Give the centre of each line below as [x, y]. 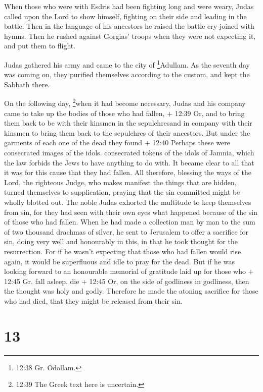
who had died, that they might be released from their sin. [93, 300]
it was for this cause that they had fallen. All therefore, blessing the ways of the [128, 172]
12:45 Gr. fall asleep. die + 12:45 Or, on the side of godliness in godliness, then [127, 281]
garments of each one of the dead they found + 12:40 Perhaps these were [117, 143]
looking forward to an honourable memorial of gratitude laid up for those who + [129, 271]
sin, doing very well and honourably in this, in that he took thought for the [121, 241]
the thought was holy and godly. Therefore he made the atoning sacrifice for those [131, 291]
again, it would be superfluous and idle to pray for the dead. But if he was [119, 261]
